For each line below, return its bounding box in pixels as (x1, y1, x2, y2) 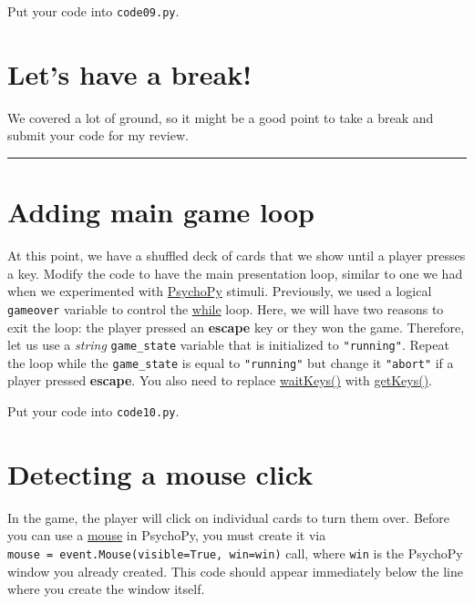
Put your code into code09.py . (7, 2, 180, 20)
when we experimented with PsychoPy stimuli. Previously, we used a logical (7, 282, 432, 301)
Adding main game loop (7, 193, 314, 230)
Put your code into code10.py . (7, 402, 180, 421)
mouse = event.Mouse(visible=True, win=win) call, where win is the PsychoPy (7, 544, 463, 562)
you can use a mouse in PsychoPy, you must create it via (7, 526, 326, 545)
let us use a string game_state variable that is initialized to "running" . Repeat (7, 335, 449, 354)
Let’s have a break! (7, 55, 252, 92)
